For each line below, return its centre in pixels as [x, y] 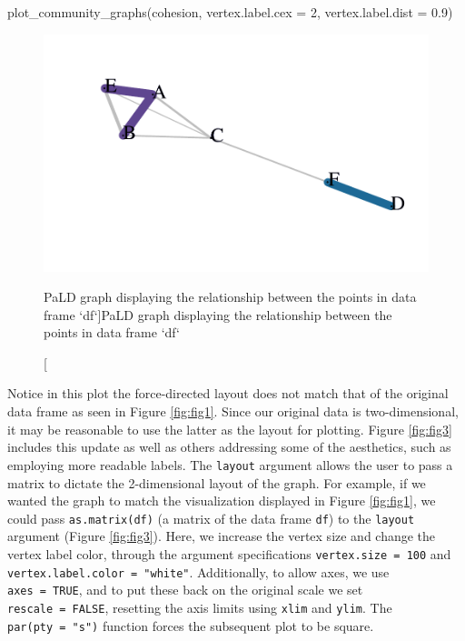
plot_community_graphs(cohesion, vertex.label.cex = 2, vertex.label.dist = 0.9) [230, 12]
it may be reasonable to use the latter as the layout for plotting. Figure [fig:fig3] [230, 429]
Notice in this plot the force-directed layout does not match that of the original [228, 393]
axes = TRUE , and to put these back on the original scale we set [185, 590]
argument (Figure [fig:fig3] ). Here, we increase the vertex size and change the [222, 536]
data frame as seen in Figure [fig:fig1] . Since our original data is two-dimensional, [233, 411]
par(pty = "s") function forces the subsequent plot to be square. [191, 625]
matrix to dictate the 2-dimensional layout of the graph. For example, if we [217, 482]
